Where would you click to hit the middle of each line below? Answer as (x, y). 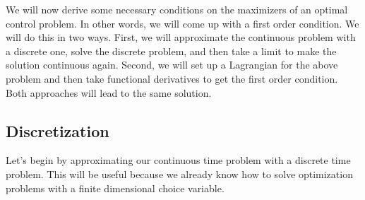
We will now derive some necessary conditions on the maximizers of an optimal (177, 9)
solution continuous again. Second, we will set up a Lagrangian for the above (172, 65)
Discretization (58, 130)
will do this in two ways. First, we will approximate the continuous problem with (181, 37)
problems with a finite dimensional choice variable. (115, 188)
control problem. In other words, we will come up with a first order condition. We (182, 23)
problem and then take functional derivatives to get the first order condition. (172, 78)
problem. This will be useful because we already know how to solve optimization (179, 173)
